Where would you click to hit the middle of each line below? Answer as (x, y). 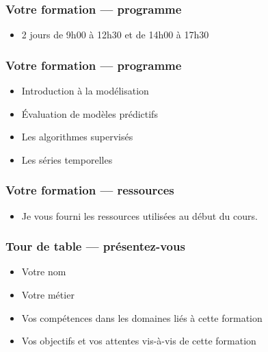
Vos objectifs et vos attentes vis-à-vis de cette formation (139, 341)
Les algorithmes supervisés (77, 137)
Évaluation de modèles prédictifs (90, 113)
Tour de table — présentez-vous (95, 246)
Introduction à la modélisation (85, 91)
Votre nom (44, 272)
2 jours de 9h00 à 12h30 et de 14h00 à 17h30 (115, 35)
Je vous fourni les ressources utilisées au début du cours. (139, 215)
